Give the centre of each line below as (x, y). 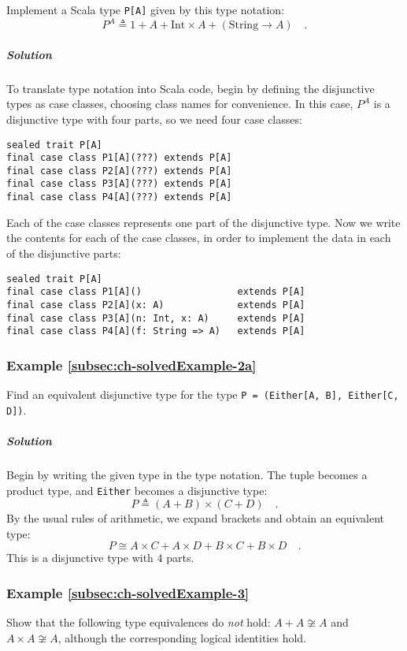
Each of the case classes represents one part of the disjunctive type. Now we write (203, 222)
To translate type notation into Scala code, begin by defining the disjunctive (191, 88)
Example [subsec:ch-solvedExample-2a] (131, 365)
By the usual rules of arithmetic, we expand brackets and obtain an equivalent (196, 518)
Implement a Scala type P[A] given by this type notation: (146, 9)
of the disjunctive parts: (64, 253)
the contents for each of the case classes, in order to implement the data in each (199, 238)
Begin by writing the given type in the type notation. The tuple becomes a (187, 474)
